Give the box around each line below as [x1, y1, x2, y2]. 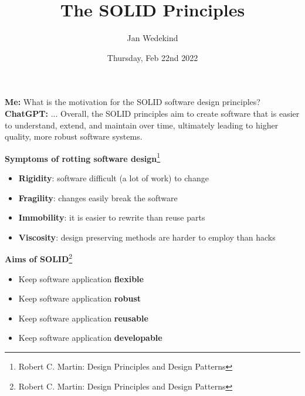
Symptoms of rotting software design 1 [5, 150, 161, 164]
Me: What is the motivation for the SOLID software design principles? [5, 96, 260, 108]
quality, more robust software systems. [5, 130, 143, 143]
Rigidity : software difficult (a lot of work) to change [18, 171, 209, 184]
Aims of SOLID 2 [5, 251, 73, 265]
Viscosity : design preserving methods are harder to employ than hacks [18, 231, 276, 243]
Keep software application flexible [18, 272, 144, 285]
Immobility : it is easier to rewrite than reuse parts [18, 211, 205, 224]
